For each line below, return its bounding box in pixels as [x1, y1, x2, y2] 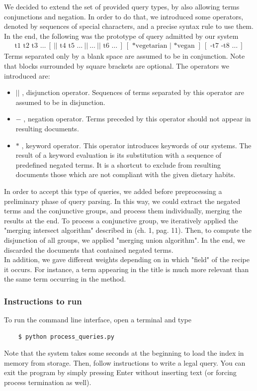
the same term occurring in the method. [4, 274, 126, 284]
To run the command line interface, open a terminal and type [4, 314, 191, 325]
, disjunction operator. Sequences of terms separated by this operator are [22, 87, 244, 98]
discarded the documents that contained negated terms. [4, 244, 173, 255]
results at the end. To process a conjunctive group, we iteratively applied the [4, 215, 238, 225]
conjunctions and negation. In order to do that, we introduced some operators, [4, 11, 244, 21]
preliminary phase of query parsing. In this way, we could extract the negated [4, 195, 241, 206]
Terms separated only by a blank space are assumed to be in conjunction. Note [4, 51, 245, 61]
